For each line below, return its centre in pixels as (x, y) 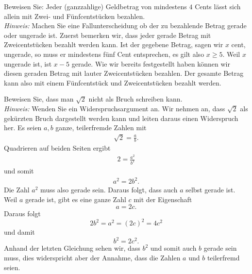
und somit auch (173, 248)
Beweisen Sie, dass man (39, 99)
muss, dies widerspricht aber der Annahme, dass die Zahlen (92, 258)
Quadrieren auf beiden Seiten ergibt (57, 148)
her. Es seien (23, 128)
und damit (19, 232)
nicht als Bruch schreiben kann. (135, 99)
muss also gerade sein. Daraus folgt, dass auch (109, 190)
